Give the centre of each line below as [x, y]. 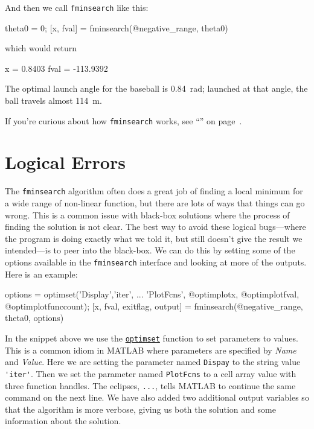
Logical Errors [65, 162]
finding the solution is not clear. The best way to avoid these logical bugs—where [155, 227]
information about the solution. [63, 421]
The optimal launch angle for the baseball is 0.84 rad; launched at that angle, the [156, 88]
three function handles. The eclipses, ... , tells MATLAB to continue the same [150, 385]
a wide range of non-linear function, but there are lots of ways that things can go [155, 203]
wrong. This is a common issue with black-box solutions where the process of [147, 214]
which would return [41, 48]
